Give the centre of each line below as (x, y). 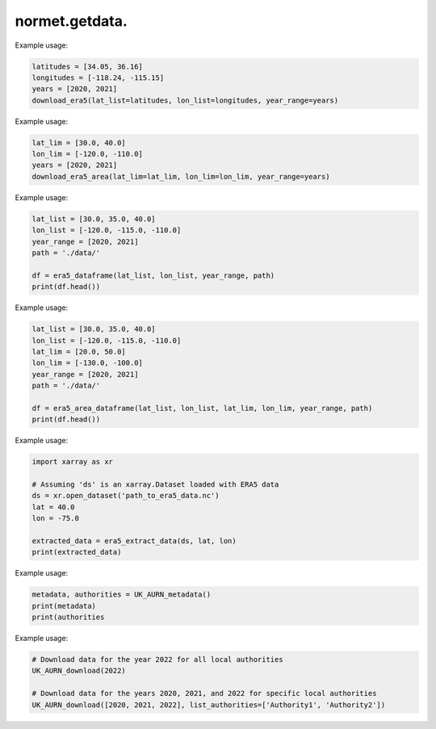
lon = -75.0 (56, 518)
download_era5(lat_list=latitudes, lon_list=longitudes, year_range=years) (185, 100)
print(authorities (68, 617)
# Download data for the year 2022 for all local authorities (157, 660)
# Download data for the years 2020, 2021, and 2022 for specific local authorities (204, 693)
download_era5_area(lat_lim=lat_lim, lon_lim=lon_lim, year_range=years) (181, 176)
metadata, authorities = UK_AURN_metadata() (122, 595)
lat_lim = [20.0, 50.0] (79, 352)
